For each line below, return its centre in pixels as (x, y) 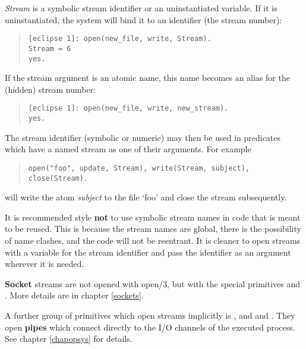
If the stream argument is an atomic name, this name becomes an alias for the (147, 78)
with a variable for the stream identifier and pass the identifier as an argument (148, 252)
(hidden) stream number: (51, 89)
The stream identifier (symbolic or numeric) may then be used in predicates (143, 137)
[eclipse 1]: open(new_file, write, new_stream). (128, 109)
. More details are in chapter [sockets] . (74, 295)
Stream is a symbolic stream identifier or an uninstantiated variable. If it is (141, 8)
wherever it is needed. (45, 264)
